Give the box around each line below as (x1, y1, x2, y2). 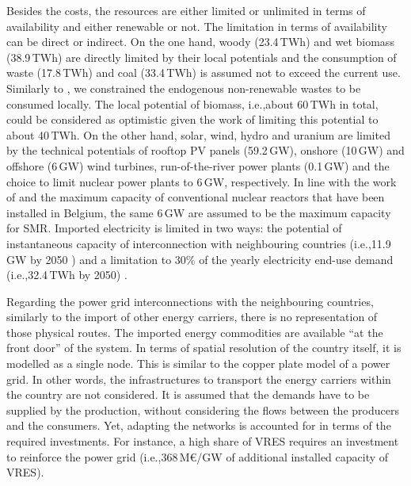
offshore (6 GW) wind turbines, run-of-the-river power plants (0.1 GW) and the (6, 157, 390, 174)
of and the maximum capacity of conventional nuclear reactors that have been (6, 189, 385, 205)
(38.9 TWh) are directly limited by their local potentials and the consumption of (6, 48, 397, 65)
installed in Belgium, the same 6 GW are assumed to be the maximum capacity (6, 204, 391, 220)
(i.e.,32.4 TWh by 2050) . (6, 266, 127, 283)
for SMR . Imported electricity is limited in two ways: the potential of (6, 220, 342, 236)
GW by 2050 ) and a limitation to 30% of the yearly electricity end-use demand (6, 251, 394, 267)
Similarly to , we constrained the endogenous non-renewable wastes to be (6, 79, 361, 96)
